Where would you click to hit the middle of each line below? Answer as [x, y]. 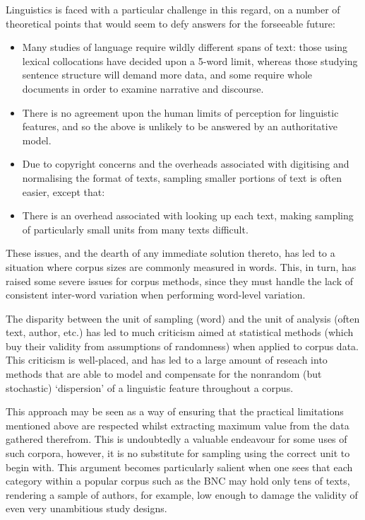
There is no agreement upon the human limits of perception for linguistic [180, 112]
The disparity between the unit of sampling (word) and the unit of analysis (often [183, 318]
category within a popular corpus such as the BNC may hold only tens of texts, [178, 481]
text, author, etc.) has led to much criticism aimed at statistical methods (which [180, 332]
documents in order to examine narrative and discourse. [143, 88]
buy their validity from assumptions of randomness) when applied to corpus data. [182, 346]
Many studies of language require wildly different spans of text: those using [185, 47]
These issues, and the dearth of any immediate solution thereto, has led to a [170, 253]
